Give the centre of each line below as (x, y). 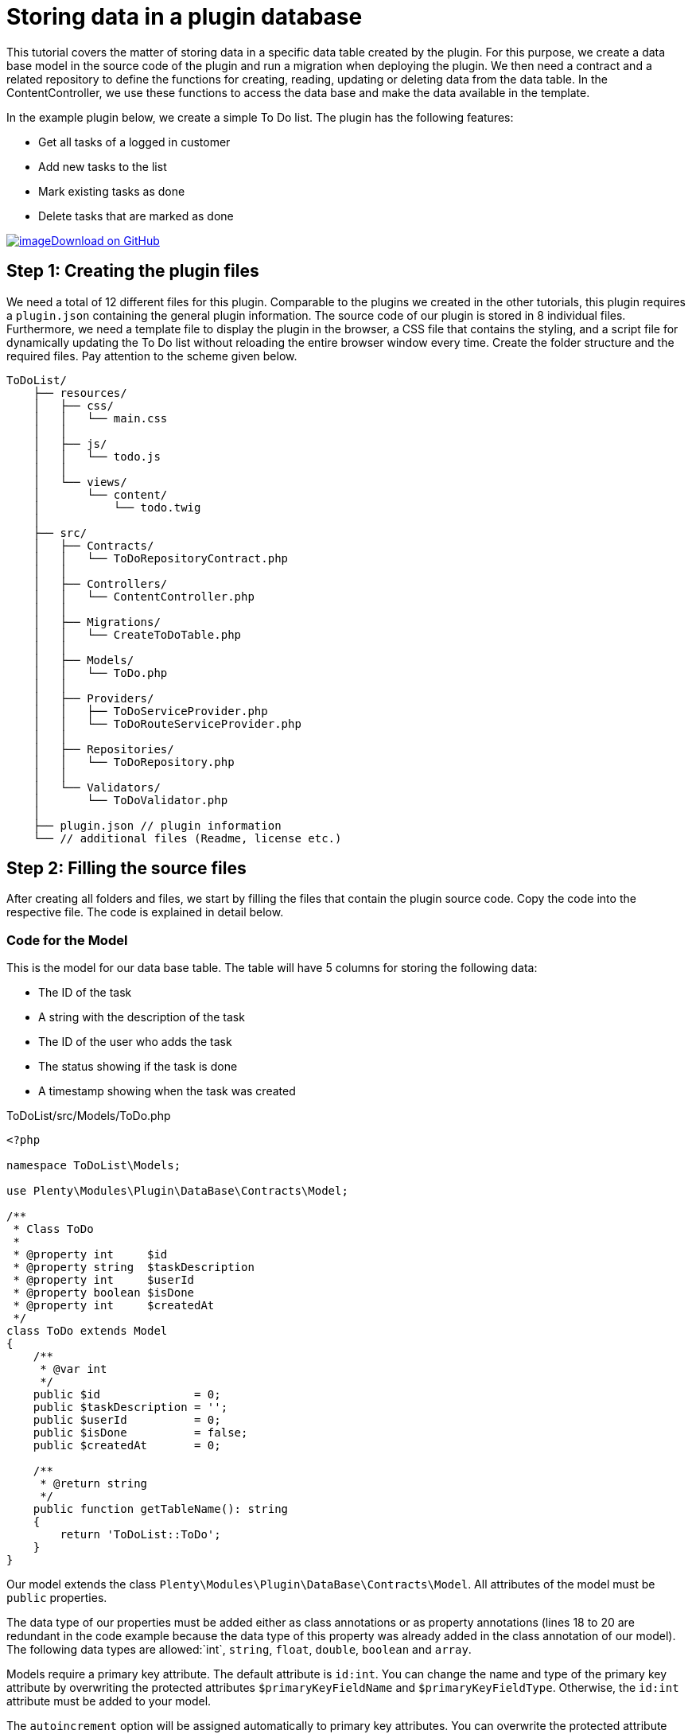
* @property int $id (90, 1255)
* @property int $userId (104, 1280)
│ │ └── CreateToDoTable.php (137, 634)
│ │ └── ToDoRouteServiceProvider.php (167, 723)
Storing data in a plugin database (185, 17)
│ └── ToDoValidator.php (130, 800)
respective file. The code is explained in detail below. (145, 912)
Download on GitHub (105, 240)
